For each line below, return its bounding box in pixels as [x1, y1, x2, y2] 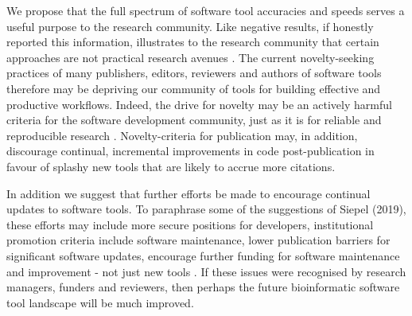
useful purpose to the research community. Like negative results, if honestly [6, 18, 374, 34]
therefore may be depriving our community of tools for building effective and [6, 80, 381, 96]
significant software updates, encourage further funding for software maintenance [6, 247, 400, 263]
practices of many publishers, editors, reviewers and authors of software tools [6, 64, 382, 81]
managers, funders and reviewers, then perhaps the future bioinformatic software [6, 279, 400, 295]
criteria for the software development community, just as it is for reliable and [6, 111, 382, 128]
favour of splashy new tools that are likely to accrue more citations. [6, 158, 336, 174]
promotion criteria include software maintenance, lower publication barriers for [6, 232, 391, 248]
